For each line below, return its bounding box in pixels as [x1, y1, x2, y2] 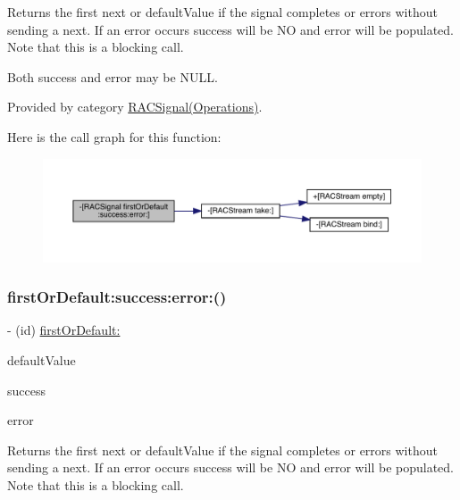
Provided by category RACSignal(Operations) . [7, 97, 263, 116]
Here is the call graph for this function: [7, 127, 222, 146]
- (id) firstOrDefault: [7, 321, 121, 339]
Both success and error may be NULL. [7, 67, 218, 86]
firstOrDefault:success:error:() [7, 286, 227, 308]
